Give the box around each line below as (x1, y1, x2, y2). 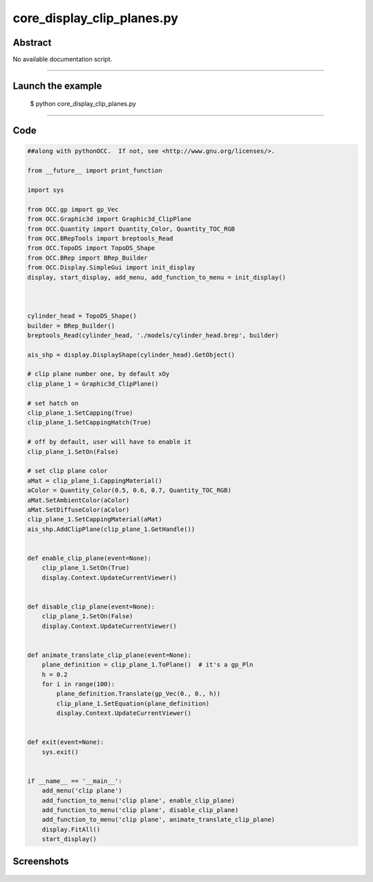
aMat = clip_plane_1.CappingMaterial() (27, 476, 162, 485)
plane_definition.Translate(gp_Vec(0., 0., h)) (56, 690, 221, 698)
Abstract (12, 37, 52, 48)
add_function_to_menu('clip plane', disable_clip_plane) (41, 807, 239, 814)
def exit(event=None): (27, 738, 104, 746)
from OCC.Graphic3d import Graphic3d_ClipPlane (27, 215, 191, 223)
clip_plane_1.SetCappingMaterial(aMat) (27, 516, 162, 523)
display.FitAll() (41, 825, 101, 834)
